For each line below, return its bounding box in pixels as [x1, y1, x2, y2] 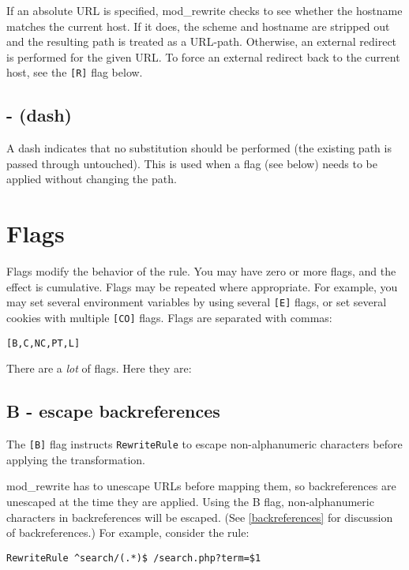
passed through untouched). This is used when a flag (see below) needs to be [6, 155, 377, 171]
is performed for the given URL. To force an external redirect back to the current [6, 48, 400, 65]
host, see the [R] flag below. [6, 64, 143, 81]
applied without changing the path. [6, 171, 177, 187]
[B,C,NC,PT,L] [6, 337, 81, 349]
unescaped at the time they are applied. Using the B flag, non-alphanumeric [6, 493, 374, 509]
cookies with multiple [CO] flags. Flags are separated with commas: [6, 309, 332, 325]
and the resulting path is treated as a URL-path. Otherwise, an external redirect [6, 33, 397, 50]
